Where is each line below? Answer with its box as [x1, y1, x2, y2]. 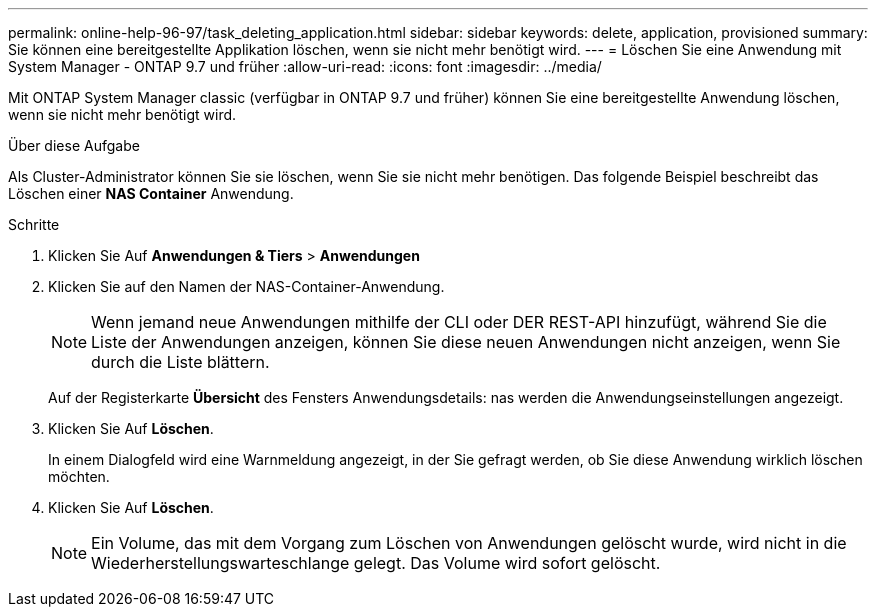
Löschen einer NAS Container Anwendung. [8, 185, 294, 202]
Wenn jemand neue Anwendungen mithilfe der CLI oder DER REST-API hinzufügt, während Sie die [91, 312, 827, 332]
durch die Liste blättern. [91, 352, 270, 372]
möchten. [48, 468, 110, 485]
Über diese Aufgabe [8, 137, 140, 154]
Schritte [8, 216, 60, 233]
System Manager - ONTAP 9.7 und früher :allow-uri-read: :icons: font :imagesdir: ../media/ [8, 58, 602, 75]
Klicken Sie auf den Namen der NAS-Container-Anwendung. [48, 278, 445, 295]
